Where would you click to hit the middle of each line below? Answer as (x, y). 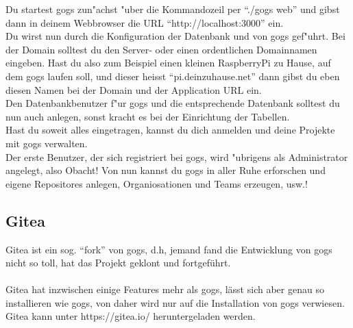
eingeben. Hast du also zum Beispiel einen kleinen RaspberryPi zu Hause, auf (168, 63)
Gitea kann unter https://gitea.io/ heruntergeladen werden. (131, 316)
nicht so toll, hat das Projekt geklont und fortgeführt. (118, 263)
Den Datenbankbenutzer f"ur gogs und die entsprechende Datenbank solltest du (173, 103)
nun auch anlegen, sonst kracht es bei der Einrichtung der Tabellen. (148, 116)
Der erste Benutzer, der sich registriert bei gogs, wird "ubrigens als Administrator (177, 156)
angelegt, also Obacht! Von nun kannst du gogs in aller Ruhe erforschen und (166, 170)
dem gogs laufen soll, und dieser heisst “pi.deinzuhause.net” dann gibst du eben (173, 76)
